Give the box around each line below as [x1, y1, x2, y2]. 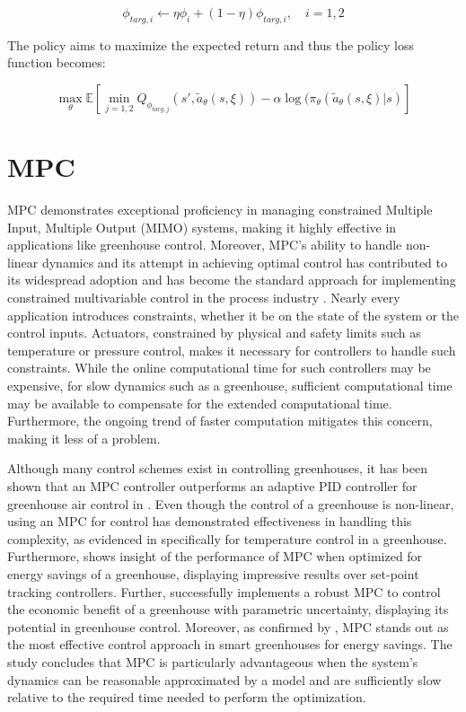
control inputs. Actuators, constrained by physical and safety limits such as [7, 323, 421, 342]
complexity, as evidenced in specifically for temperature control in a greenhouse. [7, 529, 447, 548]
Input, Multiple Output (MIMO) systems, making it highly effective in [7, 217, 397, 236]
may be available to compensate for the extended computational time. [7, 393, 392, 412]
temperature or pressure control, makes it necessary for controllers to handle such [7, 340, 456, 359]
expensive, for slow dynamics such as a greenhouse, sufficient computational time [7, 376, 453, 395]
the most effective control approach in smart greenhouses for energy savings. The [7, 635, 453, 654]
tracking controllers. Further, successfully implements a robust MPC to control [7, 582, 441, 601]
